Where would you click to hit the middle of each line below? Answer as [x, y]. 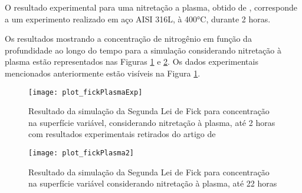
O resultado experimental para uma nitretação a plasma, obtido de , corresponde [151, 7]
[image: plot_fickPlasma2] [81, 153]
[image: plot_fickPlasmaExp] [86, 92]
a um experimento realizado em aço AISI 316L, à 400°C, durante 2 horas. [138, 19]
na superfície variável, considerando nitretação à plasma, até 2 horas [152, 122]
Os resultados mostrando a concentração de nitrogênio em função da [128, 39]
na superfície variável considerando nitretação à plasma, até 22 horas [153, 183]
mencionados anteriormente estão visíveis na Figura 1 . [103, 73]
